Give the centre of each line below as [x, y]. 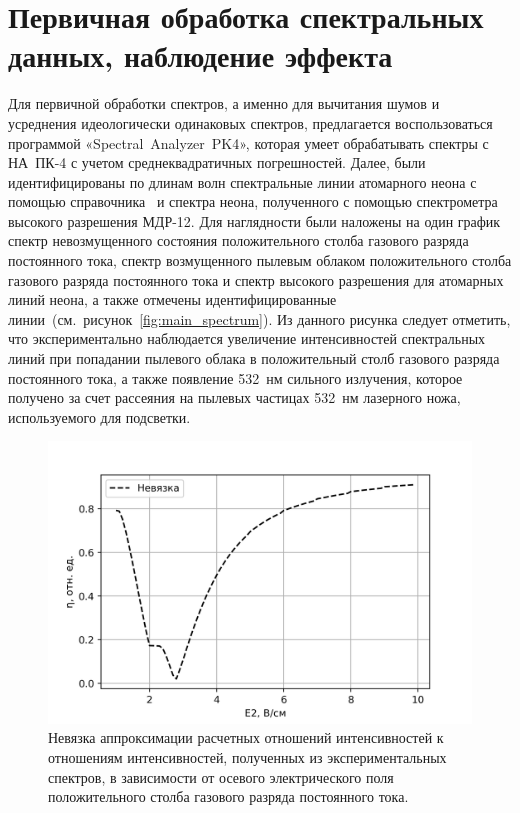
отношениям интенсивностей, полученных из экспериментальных [247, 756]
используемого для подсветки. [99, 416]
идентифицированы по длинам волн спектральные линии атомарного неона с [242, 181]
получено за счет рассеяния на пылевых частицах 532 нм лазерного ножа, [234, 397]
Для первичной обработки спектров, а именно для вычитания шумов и [224, 103]
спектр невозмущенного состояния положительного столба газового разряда [238, 240]
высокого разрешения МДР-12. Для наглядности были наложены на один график [254, 220]
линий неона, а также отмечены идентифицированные [172, 299]
